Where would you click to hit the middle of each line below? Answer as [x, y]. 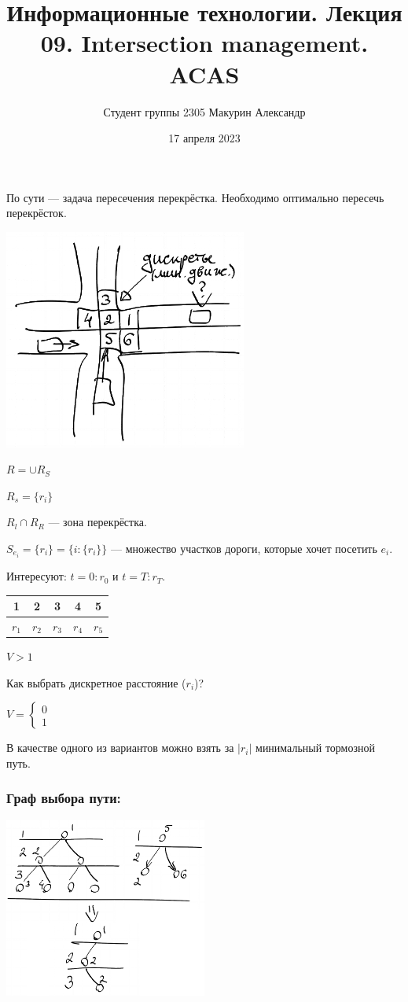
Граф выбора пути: [64, 798]
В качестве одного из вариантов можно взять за [120, 748]
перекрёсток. [37, 213]
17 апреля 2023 [204, 138]
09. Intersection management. [204, 43]
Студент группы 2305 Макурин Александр [204, 111]
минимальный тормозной [315, 748]
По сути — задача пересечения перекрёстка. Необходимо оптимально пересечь [195, 197]
